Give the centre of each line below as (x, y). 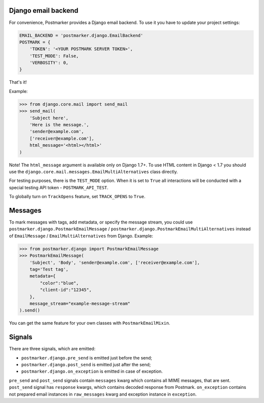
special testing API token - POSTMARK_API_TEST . (59, 187)
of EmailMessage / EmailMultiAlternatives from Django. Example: (81, 236)
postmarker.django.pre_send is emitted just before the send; (87, 358)
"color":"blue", (59, 283)
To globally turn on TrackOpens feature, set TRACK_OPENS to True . (77, 197)
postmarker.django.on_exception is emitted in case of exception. (92, 371)
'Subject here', (49, 118)
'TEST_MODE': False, (54, 56)
